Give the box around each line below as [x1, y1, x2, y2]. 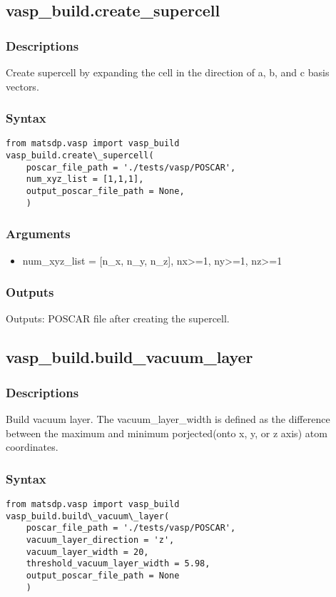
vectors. [6, 78, 39, 93]
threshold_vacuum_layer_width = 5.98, [26, 558, 210, 569]
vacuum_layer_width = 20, [26, 546, 149, 557]
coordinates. [6, 439, 58, 454]
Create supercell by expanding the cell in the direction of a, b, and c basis [6, 65, 330, 79]
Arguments [6, 225, 71, 243]
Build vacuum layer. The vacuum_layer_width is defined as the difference [6, 411, 330, 426]
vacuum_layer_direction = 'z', [26, 534, 175, 545]
